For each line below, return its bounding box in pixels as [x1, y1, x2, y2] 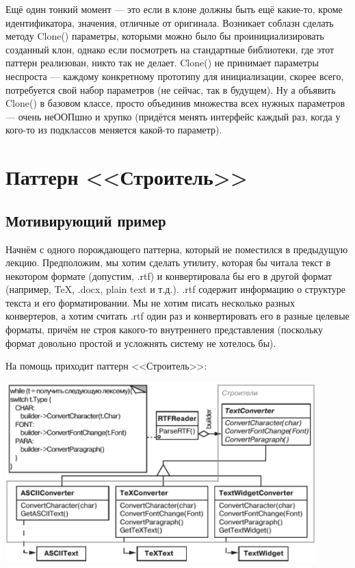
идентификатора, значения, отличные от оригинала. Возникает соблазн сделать [5, 15, 334, 29]
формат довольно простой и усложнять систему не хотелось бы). [5, 335, 276, 350]
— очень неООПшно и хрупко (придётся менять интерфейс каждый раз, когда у [5, 109, 341, 123]
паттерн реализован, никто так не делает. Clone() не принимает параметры [5, 55, 319, 70]
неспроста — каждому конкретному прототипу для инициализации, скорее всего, [5, 68, 344, 83]
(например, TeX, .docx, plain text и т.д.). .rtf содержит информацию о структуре [5, 282, 345, 296]
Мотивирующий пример [5, 209, 166, 231]
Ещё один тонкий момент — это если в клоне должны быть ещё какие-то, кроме [5, 2, 343, 16]
